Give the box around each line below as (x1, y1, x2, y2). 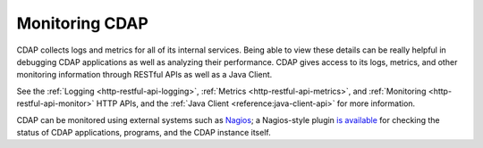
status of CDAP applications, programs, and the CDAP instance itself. (16, 127, 272, 137)
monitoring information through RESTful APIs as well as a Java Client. (16, 70, 273, 80)
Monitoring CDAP (16, 13, 149, 33)
